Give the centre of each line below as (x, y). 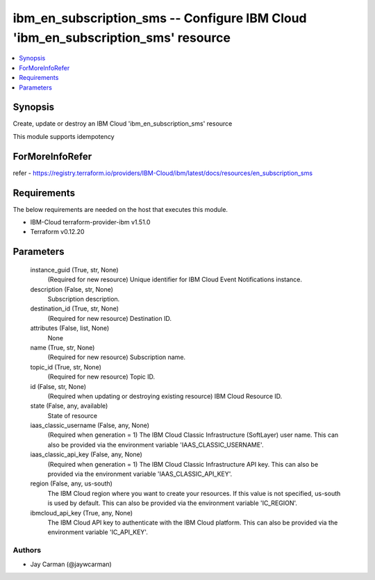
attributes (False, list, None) (70, 328)
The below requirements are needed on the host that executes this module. (120, 209)
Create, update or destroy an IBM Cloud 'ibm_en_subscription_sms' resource (123, 124)
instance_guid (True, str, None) (74, 270)
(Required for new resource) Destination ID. (109, 318)
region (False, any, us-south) (71, 483)
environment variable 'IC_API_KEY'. (98, 532)
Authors (27, 550)
